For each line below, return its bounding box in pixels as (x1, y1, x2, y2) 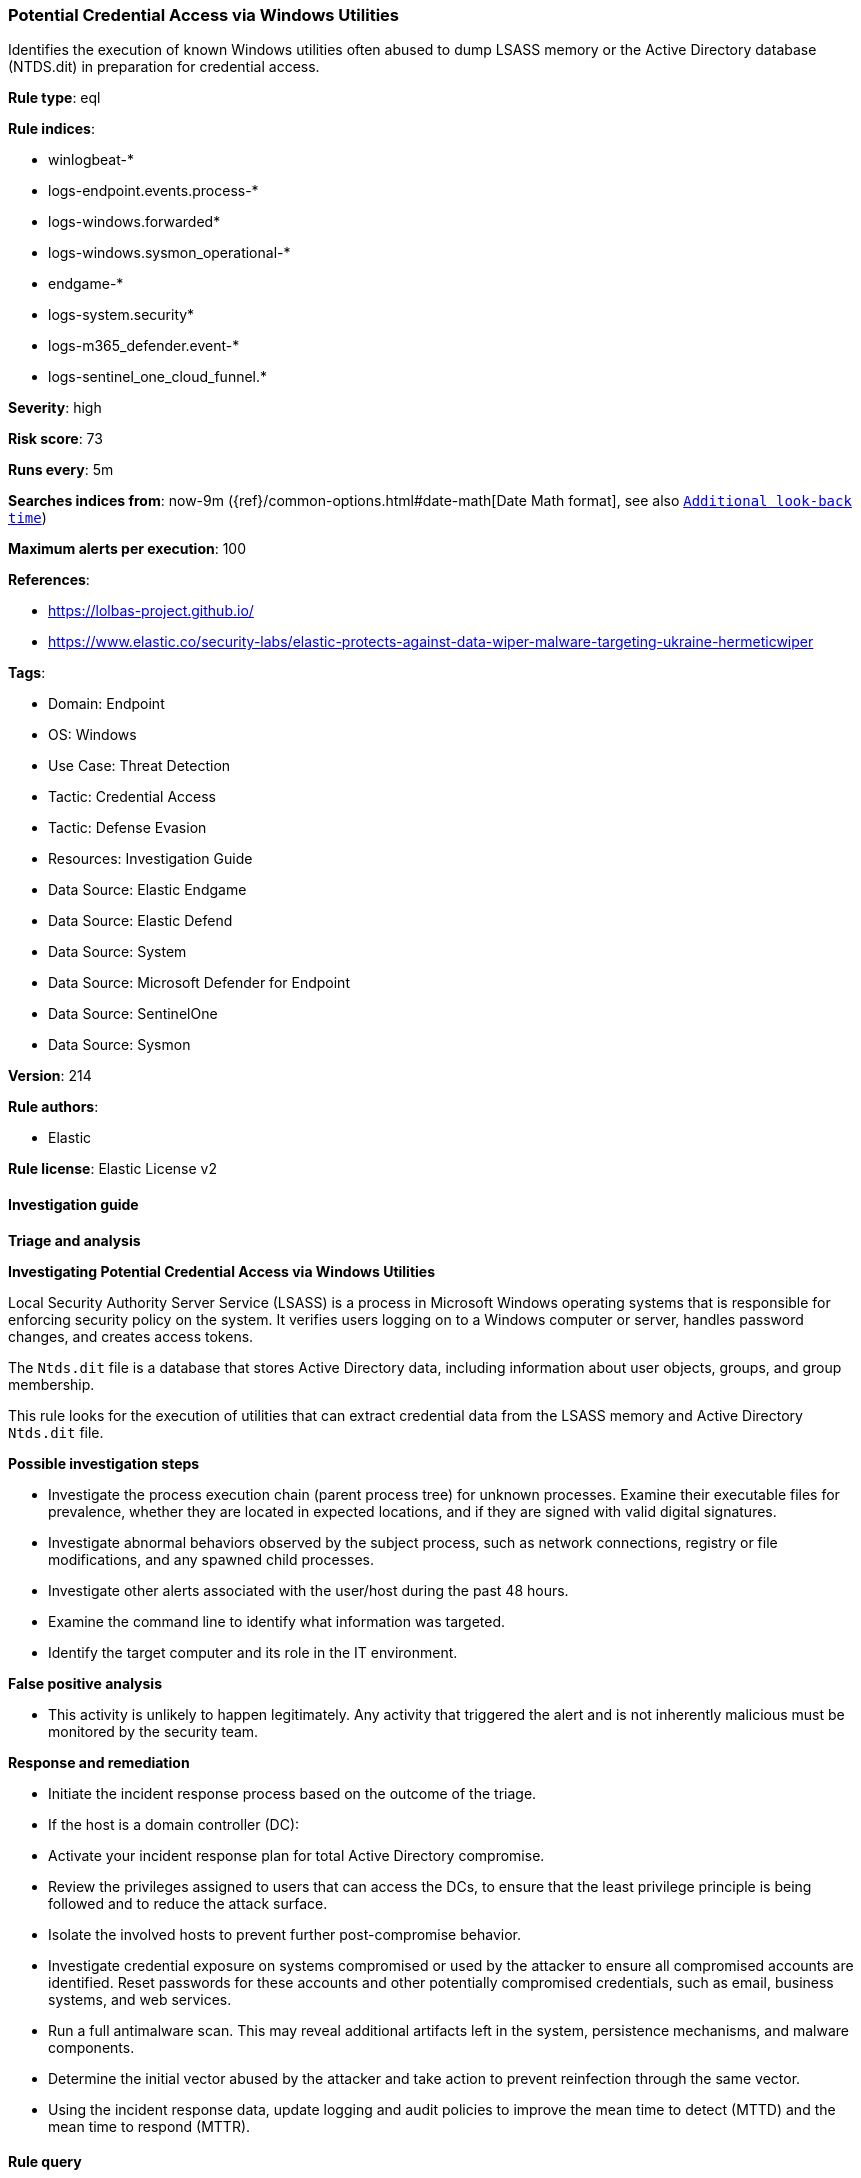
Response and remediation (8, 1753, 190, 1771)
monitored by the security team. (48, 1722, 259, 1740)
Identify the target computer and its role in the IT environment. (48, 1643, 458, 1661)
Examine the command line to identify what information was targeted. (48, 1612, 506, 1630)
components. (48, 2038, 135, 2056)
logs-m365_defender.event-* (48, 337, 240, 355)
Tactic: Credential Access (48, 788, 216, 806)
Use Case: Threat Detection (48, 757, 231, 775)
